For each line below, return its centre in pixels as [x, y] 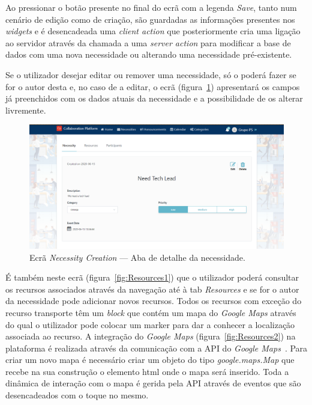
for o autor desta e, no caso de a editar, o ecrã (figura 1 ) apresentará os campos [153, 86]
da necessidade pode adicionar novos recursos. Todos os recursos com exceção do [154, 301]
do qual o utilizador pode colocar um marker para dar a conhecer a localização [150, 324]
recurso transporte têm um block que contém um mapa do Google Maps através [151, 312]
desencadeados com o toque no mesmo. [77, 395]
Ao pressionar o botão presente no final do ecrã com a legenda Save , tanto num [151, 7]
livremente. [26, 110]
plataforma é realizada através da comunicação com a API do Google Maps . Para [157, 348]
